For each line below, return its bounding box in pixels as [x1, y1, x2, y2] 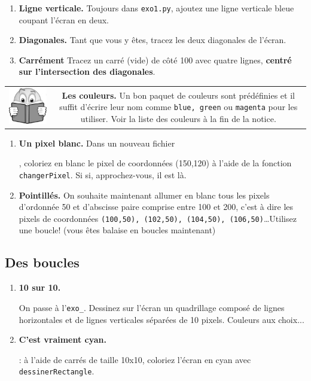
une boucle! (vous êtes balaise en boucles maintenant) [19, 224, 216, 236]
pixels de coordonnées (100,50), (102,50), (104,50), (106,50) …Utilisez [19, 212, 297, 224]
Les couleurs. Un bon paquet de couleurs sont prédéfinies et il [62, 89, 295, 101]
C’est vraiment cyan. [19, 333, 107, 346]
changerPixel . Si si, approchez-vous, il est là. [19, 168, 187, 181]
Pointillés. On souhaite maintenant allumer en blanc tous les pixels [19, 188, 270, 201]
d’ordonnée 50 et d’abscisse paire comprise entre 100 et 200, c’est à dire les [19, 200, 294, 213]
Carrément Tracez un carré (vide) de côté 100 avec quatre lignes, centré [19, 53, 292, 66]
